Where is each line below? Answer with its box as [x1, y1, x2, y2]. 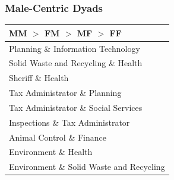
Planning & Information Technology [9, 42, 140, 54]
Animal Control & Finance [9, 131, 106, 143]
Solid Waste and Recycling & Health [9, 57, 143, 69]
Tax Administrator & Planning [9, 86, 122, 99]
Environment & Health [9, 145, 93, 158]
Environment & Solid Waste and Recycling [9, 160, 165, 173]
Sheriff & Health [9, 72, 69, 84]
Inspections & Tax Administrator [9, 116, 130, 128]
